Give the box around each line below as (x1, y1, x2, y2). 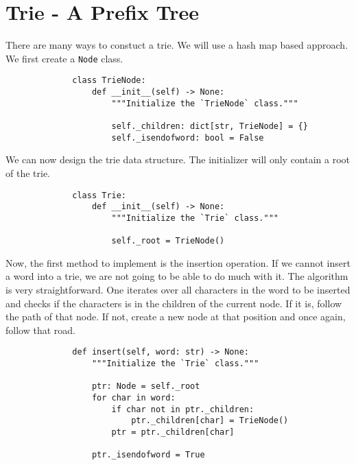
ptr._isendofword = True (91, 450, 205, 460)
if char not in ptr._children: (111, 404, 254, 414)
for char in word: (91, 392, 176, 403)
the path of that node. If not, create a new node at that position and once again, (5, 309, 346, 324)
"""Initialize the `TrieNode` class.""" (111, 98, 298, 108)
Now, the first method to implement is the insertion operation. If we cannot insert (5, 255, 351, 270)
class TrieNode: (72, 75, 146, 86)
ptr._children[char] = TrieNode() (131, 416, 289, 426)
